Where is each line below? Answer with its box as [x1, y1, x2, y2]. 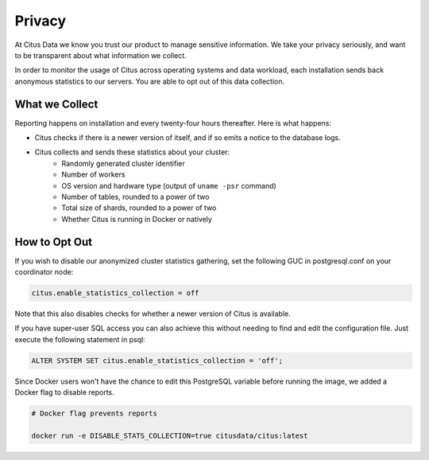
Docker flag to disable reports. [14, 388, 114, 397]
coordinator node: [14, 267, 74, 277]
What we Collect [14, 97, 99, 111]
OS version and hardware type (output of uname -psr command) [61, 181, 277, 190]
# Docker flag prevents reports [31, 409, 158, 418]
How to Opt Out [14, 235, 93, 248]
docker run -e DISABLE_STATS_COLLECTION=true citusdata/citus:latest [31, 431, 308, 440]
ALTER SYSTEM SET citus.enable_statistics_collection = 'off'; [31, 356, 284, 365]
